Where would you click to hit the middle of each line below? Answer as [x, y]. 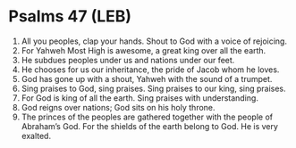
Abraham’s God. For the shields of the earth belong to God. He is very [150, 126]
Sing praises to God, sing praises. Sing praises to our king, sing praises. [154, 88]
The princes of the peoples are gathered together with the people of [147, 117]
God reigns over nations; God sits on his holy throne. [118, 107]
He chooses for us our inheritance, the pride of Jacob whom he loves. [150, 70]
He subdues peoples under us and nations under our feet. [128, 60]
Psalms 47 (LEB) [70, 16]
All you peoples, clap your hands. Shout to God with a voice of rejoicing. [154, 41]
